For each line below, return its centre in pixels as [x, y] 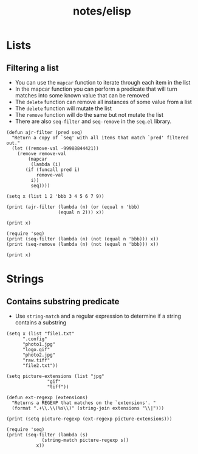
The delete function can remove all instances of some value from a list [104, 102]
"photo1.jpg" [39, 344]
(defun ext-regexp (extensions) [47, 397]
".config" [35, 339]
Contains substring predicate [63, 302]
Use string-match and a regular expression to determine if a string [98, 316]
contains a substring [41, 323]
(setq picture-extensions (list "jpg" [55, 376]
